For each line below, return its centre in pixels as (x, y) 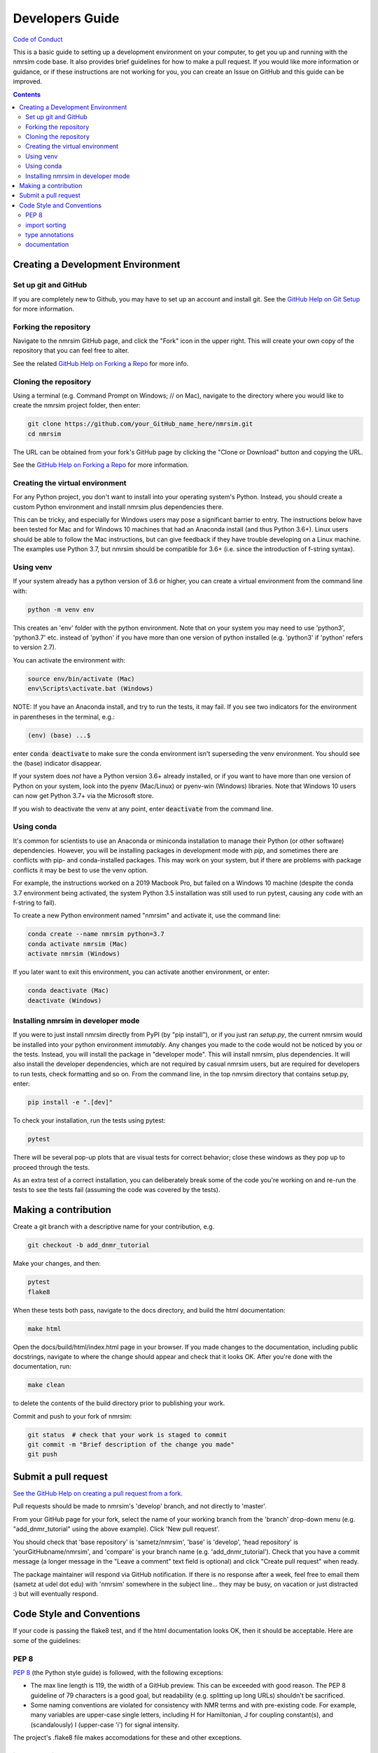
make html (44, 1328)
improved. (27, 81)
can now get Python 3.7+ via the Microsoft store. (83, 796)
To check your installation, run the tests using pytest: (89, 1121)
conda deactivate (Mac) (69, 991)
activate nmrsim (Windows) (74, 954)
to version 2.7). (35, 647)
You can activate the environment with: (69, 660)
